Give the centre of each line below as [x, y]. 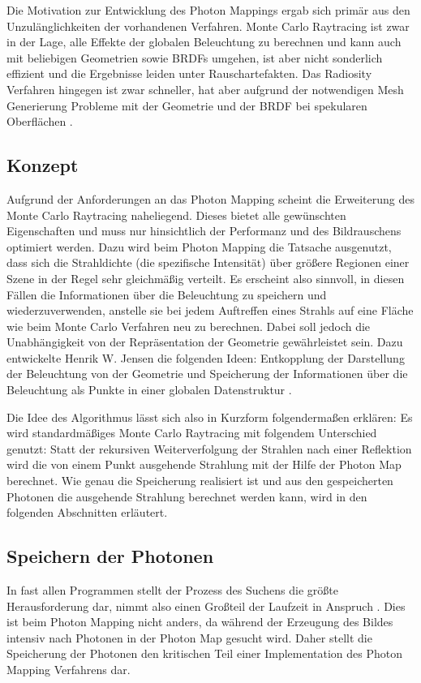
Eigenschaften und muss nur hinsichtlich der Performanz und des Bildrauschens [204, 231]
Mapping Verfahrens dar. [69, 669]
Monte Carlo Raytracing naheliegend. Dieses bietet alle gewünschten [176, 215]
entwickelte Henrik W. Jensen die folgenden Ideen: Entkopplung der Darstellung [206, 357]
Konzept [43, 165]
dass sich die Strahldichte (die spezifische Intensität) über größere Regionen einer [208, 262]
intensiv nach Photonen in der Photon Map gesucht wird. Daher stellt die [189, 637]
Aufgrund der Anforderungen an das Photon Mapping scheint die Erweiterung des [210, 198]
